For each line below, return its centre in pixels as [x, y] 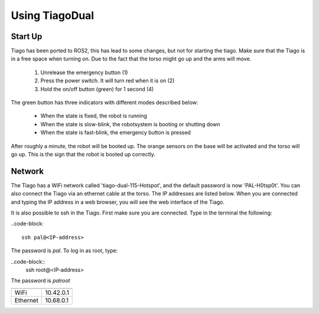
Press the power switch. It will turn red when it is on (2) [108, 81]
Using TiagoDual [53, 15]
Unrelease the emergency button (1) [84, 72]
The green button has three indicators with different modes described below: [105, 102]
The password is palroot [40, 281]
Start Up [27, 36]
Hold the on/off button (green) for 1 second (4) [97, 89]
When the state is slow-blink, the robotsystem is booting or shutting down [131, 124]
